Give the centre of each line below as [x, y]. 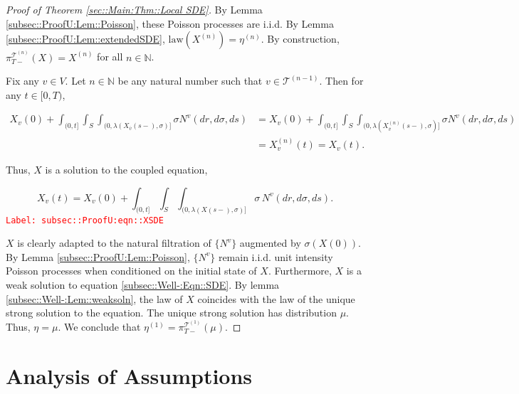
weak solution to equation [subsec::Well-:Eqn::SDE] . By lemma [143, 284]
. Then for [341, 81]
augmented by [270, 243]
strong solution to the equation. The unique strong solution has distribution [171, 313]
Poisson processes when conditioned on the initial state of [131, 271]
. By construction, [300, 39]
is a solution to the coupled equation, [126, 170]
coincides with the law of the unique [276, 298]
